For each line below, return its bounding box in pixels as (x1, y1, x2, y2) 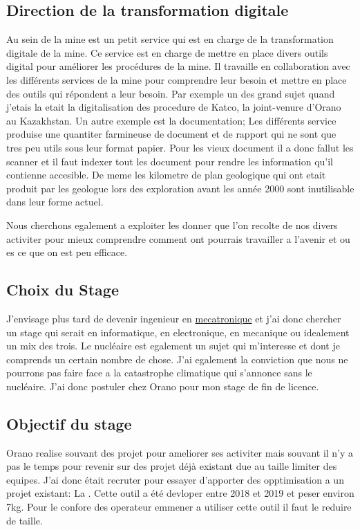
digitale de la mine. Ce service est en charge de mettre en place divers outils (6, 45, 328, 60)
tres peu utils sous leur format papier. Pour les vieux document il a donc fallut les (6, 140, 354, 154)
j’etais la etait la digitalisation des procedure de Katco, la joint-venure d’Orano (6, 100, 341, 114)
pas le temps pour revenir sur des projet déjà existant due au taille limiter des (6, 459, 337, 473)
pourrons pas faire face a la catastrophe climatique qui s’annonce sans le (6, 365, 312, 380)
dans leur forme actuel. (6, 194, 104, 209)
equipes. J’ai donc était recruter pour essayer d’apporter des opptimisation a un (6, 472, 344, 486)
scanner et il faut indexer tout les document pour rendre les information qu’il (6, 154, 334, 168)
